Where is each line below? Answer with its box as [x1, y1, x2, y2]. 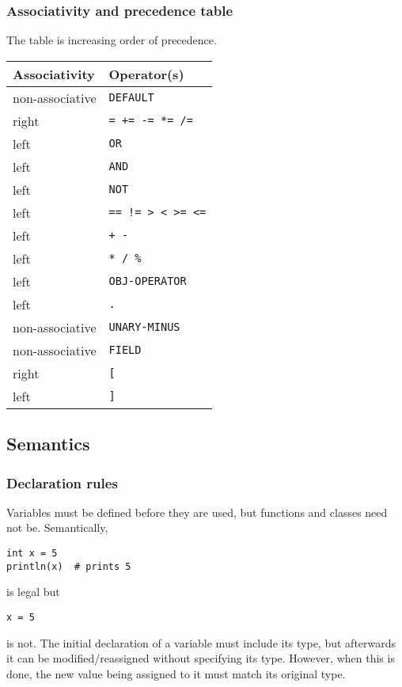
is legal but [6, 583, 60, 600]
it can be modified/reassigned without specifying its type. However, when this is [6, 650, 395, 666]
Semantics [6, 431, 90, 456]
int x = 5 [6, 548, 58, 559]
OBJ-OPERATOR [108, 275, 187, 288]
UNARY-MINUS [108, 321, 180, 334]
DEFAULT [108, 91, 154, 104]
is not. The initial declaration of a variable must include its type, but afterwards [6, 634, 396, 651]
